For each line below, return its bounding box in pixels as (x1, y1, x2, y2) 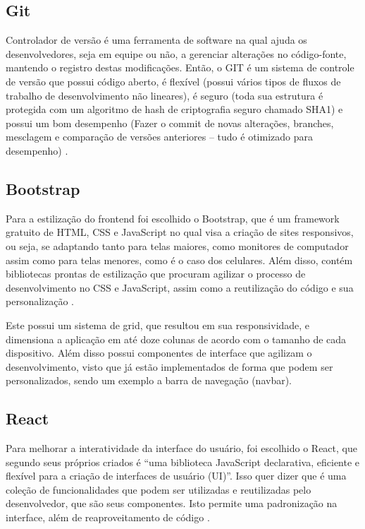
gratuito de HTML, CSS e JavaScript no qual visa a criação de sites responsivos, (6, 225, 354, 239)
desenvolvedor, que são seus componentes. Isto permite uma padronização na (6, 496, 338, 511)
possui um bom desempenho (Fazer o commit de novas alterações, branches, (6, 115, 334, 130)
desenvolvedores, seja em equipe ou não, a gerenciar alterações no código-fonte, (6, 46, 347, 61)
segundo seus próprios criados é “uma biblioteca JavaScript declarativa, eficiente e (6, 454, 360, 469)
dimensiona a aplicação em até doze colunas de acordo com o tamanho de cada (6, 331, 347, 346)
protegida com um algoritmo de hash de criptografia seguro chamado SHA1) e (6, 102, 343, 117)
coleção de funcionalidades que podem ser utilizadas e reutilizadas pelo (6, 482, 311, 497)
